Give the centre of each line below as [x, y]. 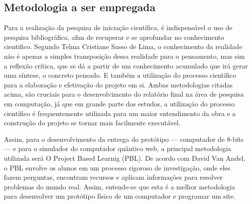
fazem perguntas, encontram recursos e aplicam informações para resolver [113, 177]
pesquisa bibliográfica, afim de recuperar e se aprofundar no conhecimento [114, 37]
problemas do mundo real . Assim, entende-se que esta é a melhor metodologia [120, 186]
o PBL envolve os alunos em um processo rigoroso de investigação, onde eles [117, 167]
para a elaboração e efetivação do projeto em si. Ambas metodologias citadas [118, 84]
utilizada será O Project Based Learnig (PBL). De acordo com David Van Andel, [125, 158]
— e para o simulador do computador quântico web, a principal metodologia [118, 148]
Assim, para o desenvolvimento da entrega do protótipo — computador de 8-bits [124, 139]
